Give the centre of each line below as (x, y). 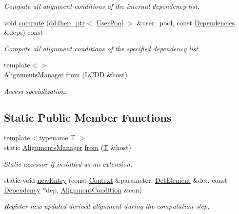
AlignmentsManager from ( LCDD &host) (66, 74)
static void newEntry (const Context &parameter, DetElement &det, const (116, 180)
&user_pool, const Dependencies (186, 22)
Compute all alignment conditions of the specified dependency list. (102, 48)
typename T (57, 138)
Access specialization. (35, 91)
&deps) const (24, 32)
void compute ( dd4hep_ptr (45, 22)
